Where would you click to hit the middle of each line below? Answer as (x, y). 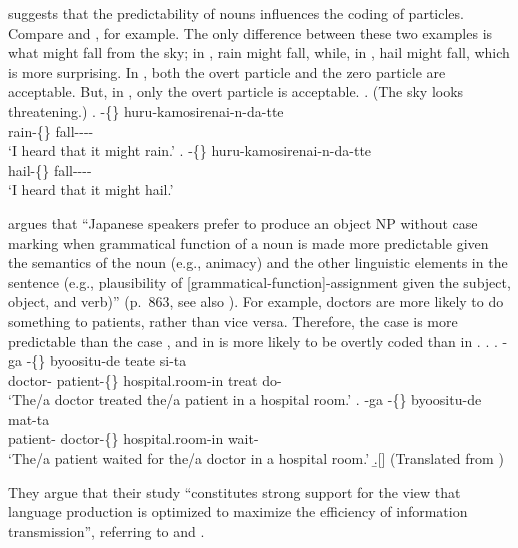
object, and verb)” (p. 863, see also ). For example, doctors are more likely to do (256, 301)
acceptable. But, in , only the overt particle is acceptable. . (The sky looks (236, 91)
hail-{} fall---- (50, 169)
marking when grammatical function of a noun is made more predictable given (248, 242)
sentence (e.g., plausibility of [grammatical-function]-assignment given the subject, (259, 281)
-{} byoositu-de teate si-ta (106, 360)
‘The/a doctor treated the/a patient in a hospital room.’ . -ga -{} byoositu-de (245, 399)
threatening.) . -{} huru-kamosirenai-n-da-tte (146, 110)
